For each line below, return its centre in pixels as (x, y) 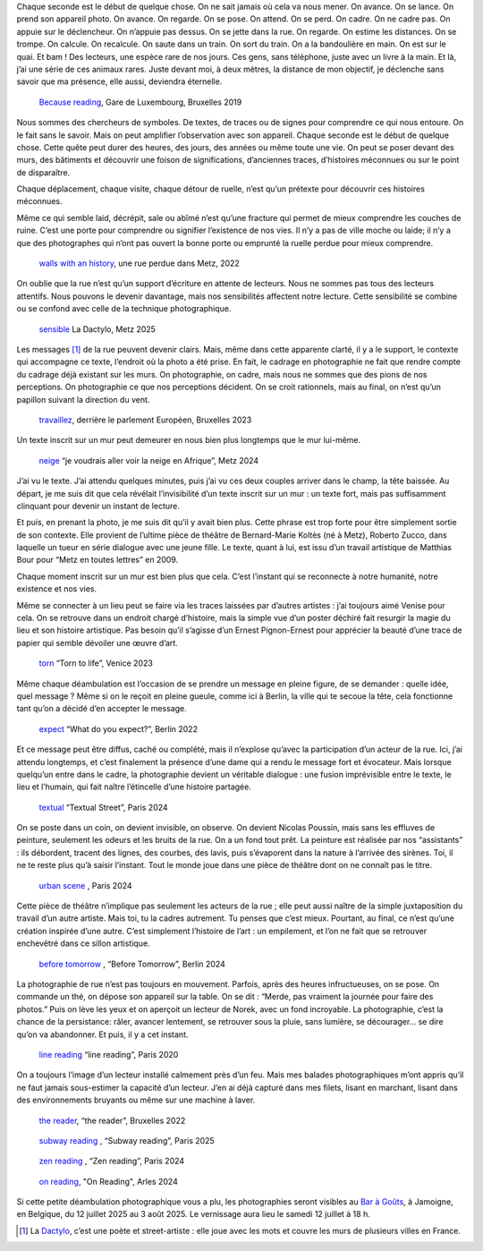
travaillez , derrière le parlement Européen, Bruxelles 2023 (145, 420)
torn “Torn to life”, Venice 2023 (96, 663)
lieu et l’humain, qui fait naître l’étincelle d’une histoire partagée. (134, 787)
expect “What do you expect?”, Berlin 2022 (119, 728)
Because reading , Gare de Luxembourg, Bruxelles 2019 (140, 102)
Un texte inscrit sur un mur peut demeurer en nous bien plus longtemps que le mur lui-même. (189, 440)
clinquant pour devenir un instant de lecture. (98, 506)
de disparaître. (43, 172)
